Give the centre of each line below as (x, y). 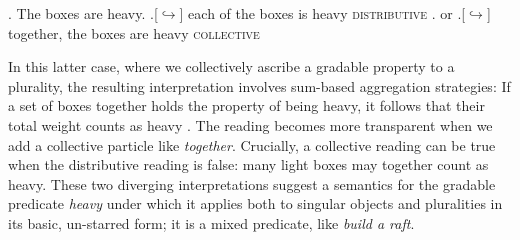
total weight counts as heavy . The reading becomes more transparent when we (250, 124)
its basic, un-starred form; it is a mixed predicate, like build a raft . (211, 222)
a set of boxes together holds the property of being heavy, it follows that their (246, 105)
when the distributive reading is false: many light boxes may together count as (248, 164)
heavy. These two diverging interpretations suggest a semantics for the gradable (252, 183)
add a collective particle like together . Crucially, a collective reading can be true (252, 144)
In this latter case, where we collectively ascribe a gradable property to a (231, 66)
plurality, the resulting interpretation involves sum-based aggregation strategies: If (259, 85)
